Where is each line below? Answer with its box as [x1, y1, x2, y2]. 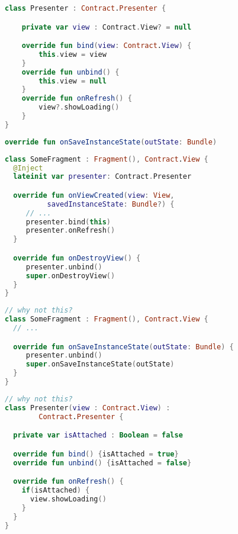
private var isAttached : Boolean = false [13, 431, 183, 440]
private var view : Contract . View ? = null [21, 22, 192, 31]
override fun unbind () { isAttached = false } [13, 458, 192, 467]
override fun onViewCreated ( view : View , [13, 191, 175, 200]
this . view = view [38, 50, 107, 59]
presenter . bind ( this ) [25, 217, 111, 226]
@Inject [13, 163, 43, 172]
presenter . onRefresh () [25, 226, 115, 235]
